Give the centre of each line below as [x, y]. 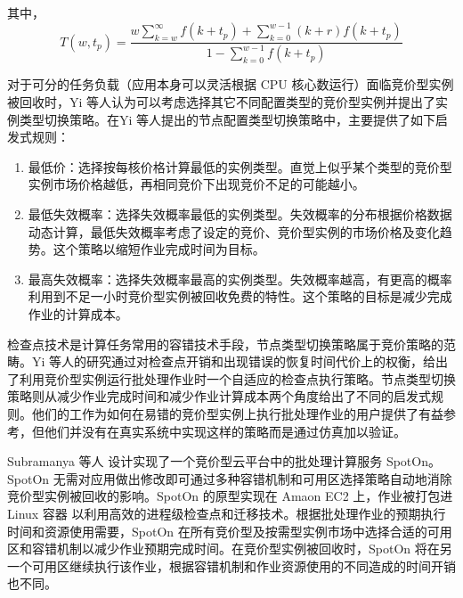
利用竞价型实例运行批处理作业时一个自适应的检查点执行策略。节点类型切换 [237, 378]
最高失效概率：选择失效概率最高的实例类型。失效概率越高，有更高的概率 [240, 279]
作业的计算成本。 [78, 314]
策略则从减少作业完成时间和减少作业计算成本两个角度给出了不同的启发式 [219, 396]
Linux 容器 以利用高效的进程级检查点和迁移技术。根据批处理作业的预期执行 [227, 513]
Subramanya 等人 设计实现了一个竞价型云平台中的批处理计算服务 [195, 461]
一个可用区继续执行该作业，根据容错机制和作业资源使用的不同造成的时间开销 [231, 565]
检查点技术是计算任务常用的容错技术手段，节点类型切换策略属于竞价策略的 [225, 344]
